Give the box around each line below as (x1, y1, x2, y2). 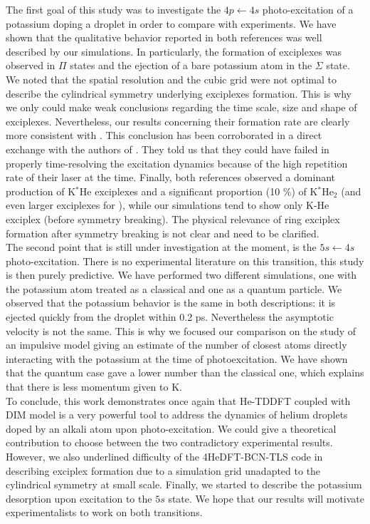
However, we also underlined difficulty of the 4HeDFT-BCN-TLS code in (6, 449, 323, 463)
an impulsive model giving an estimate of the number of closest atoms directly (6, 337, 347, 352)
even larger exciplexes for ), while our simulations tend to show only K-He (6, 197, 329, 212)
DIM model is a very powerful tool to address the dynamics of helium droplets (6, 407, 348, 422)
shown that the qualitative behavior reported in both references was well (6, 30, 322, 45)
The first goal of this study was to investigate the (6, 2, 221, 16)
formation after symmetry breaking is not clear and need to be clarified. (6, 225, 319, 240)
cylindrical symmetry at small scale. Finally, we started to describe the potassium (6, 477, 362, 492)
